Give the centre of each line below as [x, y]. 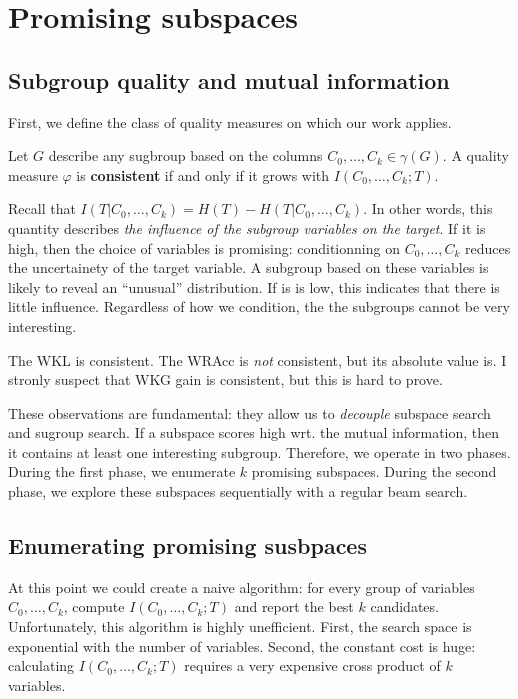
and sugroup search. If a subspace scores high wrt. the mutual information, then [254, 432]
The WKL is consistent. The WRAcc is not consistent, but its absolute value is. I [257, 359]
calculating [41, 665]
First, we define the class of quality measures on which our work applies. [230, 121]
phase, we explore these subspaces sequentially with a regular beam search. [238, 491]
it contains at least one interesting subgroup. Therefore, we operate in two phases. [259, 451]
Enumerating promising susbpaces [187, 545]
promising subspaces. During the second [374, 471]
